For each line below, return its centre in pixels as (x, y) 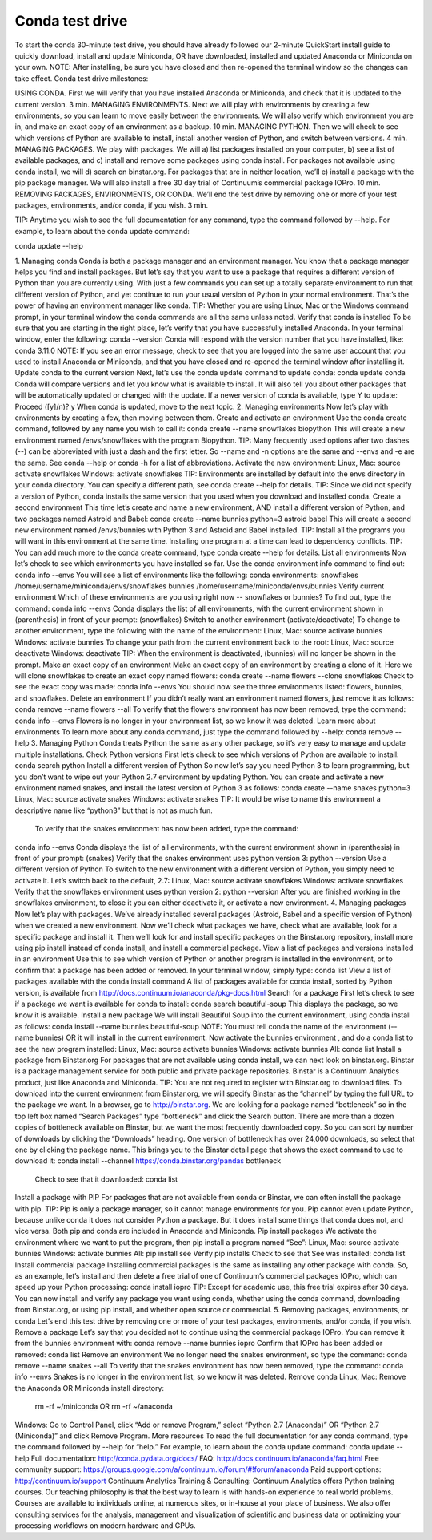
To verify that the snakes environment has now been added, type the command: (167, 829)
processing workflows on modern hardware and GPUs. (105, 1526)
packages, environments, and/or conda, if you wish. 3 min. (112, 205)
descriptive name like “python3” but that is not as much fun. (114, 810)
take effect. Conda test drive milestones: (82, 78)
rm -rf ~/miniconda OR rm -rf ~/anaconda (104, 1406)
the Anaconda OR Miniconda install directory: (89, 1388)
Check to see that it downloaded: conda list (106, 1179)
